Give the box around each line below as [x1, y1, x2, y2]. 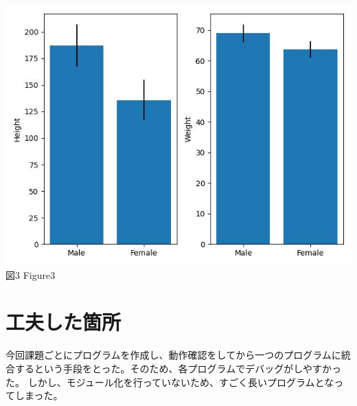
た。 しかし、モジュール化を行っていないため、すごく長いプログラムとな [5, 374, 334, 389]
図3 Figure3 [5, 267, 56, 282]
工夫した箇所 [5, 308, 122, 336]
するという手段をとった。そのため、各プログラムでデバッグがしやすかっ [14, 361, 342, 375]
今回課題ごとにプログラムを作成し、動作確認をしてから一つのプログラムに [5, 348, 341, 362]
